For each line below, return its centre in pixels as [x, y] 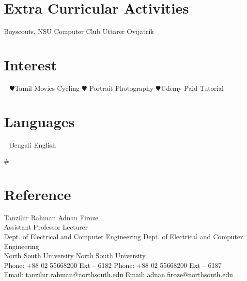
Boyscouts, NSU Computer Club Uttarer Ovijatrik [79, 31]
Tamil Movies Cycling [47, 88]
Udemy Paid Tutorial [192, 88]
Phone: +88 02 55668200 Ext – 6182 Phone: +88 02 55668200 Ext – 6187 [113, 265]
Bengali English [33, 144]
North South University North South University [75, 256]
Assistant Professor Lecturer [46, 227]
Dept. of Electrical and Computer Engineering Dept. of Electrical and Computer [123, 237]
